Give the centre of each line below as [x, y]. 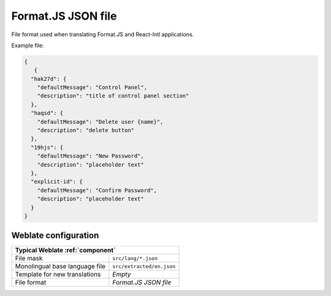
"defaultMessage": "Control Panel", [92, 88]
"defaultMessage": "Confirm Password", [97, 190]
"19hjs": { [47, 147]
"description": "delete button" [86, 131]
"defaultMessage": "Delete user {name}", [100, 122]
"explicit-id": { [57, 182]
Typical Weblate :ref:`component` [65, 250]
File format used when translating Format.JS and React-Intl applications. [103, 34]
